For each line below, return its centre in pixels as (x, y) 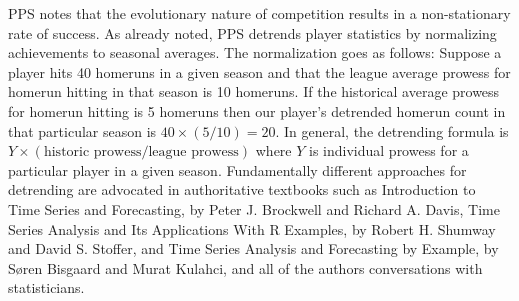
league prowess (193, 152)
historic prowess (92, 152)
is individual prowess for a (389, 150)
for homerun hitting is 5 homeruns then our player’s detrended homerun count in (257, 110)
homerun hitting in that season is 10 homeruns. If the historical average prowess (254, 91)
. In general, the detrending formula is (392, 130)
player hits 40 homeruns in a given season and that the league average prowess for (259, 71)
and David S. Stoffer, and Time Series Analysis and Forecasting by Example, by (253, 248)
